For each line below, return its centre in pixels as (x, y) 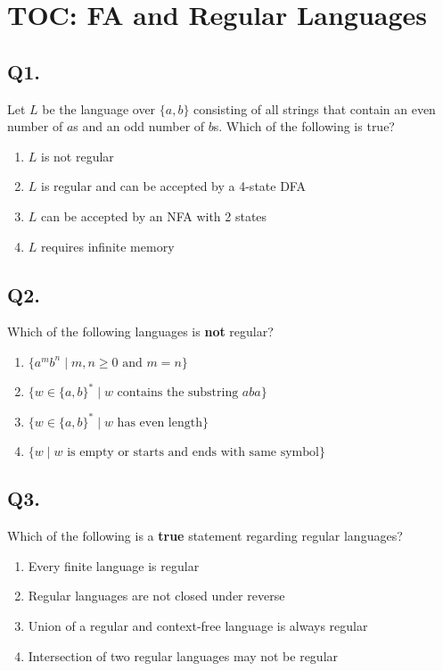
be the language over (99, 108)
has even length (160, 422)
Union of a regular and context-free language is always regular (198, 625)
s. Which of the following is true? (304, 126)
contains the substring (178, 393)
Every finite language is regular (114, 565)
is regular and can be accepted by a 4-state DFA (173, 186)
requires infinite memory (108, 246)
